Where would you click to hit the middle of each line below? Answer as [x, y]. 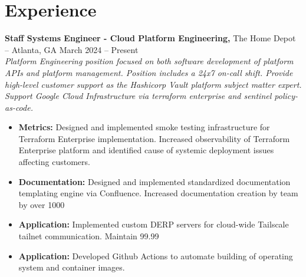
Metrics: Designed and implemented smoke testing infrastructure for [144, 127]
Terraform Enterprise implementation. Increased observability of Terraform [154, 138]
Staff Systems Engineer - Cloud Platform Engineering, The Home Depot [150, 38]
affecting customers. [54, 162]
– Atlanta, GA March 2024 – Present [72, 49]
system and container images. [72, 267]
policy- [286, 96]
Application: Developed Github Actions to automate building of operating [156, 255]
